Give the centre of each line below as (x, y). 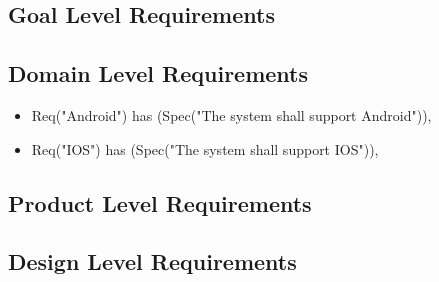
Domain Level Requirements (158, 73)
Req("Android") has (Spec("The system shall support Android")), (231, 114)
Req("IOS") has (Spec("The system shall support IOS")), (205, 148)
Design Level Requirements (152, 261)
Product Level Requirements (160, 202)
